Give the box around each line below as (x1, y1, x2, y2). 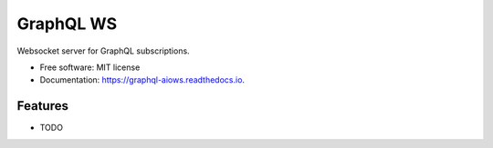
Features (16, 98, 68, 113)
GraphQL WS (16, 14, 118, 34)
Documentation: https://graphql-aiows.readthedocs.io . (39, 74, 246, 85)
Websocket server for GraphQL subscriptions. (16, 45, 191, 56)
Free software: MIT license (39, 62, 141, 73)
